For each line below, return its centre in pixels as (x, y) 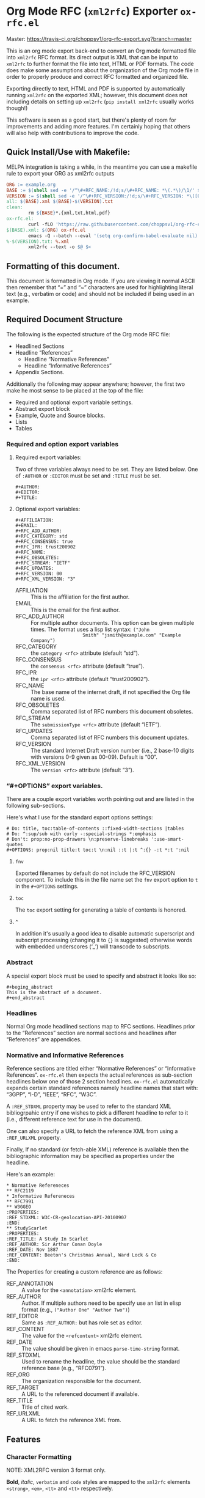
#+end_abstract (26, 998)
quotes (15, 845)
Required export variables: (49, 457)
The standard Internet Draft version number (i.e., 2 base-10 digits (112, 751)
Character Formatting (39, 1456)
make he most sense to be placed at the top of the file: (75, 390)
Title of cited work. (45, 1407)
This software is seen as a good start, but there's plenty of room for (92, 120)
